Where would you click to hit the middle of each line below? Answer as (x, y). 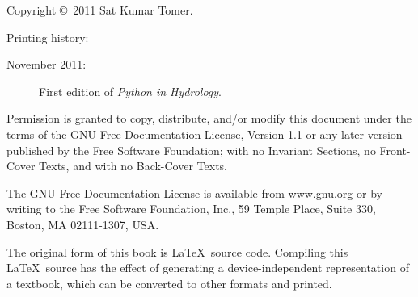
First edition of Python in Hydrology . (130, 91)
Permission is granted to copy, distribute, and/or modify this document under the (209, 118)
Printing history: (48, 37)
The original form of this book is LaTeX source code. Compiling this (177, 251)
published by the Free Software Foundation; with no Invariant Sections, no (191, 150)
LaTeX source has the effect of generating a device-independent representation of (208, 268)
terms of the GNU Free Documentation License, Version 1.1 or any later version (205, 134)
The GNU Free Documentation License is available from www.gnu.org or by (194, 192)
